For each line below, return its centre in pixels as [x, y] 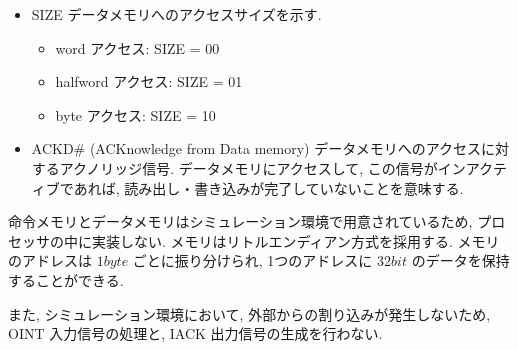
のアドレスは [50, 260]
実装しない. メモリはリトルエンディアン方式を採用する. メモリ [295, 240]
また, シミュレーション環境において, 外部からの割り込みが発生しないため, [249, 313]
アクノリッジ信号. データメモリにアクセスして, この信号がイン [262, 167]
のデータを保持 [460, 260]
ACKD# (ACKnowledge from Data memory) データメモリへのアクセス [256, 148]
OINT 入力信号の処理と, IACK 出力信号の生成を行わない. [195, 333]
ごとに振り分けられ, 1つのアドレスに [252, 260]
